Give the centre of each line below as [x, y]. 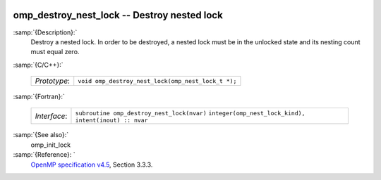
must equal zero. [55, 52]
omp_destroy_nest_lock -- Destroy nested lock [118, 15]
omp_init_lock [51, 145]
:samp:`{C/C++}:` [38, 65]
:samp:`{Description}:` [45, 32]
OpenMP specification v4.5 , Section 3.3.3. [92, 165]
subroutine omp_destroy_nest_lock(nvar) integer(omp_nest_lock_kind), [190, 114]
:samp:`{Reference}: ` [44, 155]
